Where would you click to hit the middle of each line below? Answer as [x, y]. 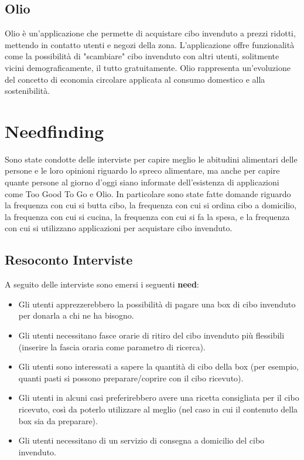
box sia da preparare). [58, 420]
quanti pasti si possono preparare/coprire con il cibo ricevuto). [131, 378]
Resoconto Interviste [69, 260]
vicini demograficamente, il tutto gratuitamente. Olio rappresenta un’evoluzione [148, 67]
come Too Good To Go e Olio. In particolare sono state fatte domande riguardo [148, 193]
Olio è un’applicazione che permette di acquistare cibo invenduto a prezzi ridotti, [150, 33]
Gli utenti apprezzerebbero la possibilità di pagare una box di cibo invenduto [157, 304]
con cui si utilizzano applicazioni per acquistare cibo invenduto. [119, 228]
